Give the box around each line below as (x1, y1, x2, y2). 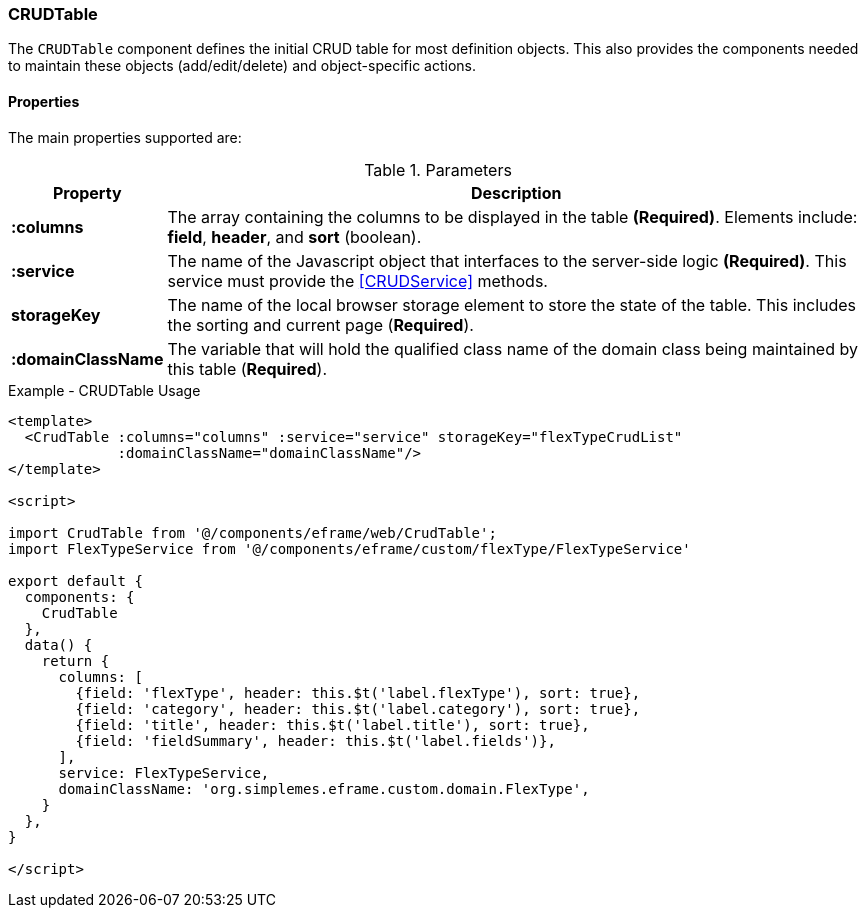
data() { (24, 636, 93, 653)
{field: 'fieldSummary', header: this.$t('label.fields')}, (75, 732, 556, 749)
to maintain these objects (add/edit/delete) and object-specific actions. (8, 57, 477, 75)
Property (52, 182, 122, 203)
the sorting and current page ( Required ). (167, 314, 474, 335)
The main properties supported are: (8, 128, 242, 146)
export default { (8, 572, 143, 589)
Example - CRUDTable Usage (8, 381, 201, 399)
